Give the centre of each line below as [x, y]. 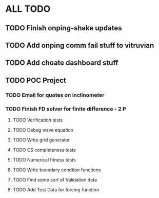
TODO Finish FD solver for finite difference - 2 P [66, 109]
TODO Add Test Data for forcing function [56, 190]
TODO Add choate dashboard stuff [62, 63]
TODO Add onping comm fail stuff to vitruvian [80, 45]
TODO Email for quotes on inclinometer [55, 95]
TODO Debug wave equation [43, 130]
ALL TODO [28, 9]
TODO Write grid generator [41, 140]
